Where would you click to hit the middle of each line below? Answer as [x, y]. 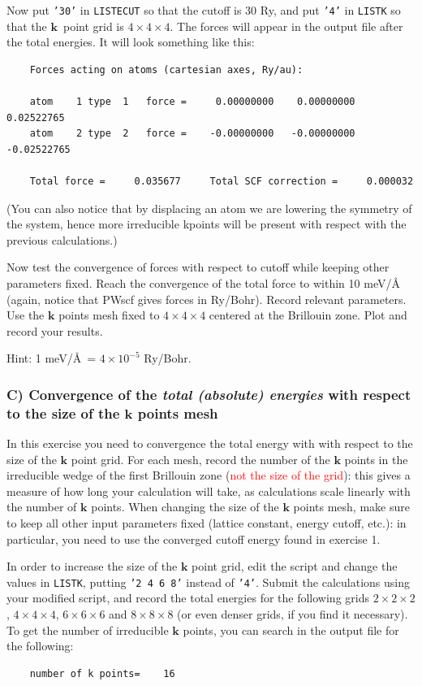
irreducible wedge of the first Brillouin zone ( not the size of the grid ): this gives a [209, 475]
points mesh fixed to [109, 315]
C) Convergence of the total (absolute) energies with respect [209, 394]
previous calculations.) [62, 239]
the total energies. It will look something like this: [131, 42]
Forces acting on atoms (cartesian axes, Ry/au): [166, 69]
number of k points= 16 [102, 673]
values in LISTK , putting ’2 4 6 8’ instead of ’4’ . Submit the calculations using [208, 582]
